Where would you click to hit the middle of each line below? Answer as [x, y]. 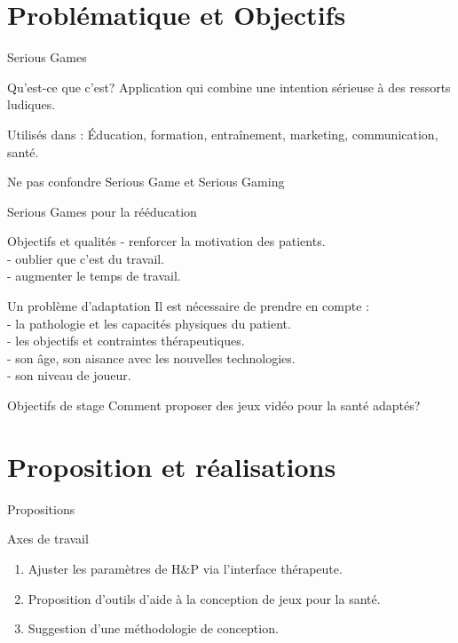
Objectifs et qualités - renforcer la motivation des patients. [166, 241]
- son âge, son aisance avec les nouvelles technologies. [151, 357]
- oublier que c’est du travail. [86, 258]
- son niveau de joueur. [69, 375]
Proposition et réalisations [172, 466]
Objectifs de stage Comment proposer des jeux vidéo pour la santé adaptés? [214, 405]
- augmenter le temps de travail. [94, 276]
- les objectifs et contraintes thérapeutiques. [126, 341]
